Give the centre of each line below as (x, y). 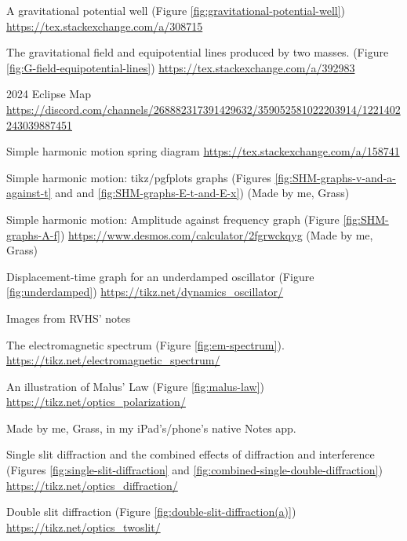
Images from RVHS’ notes (69, 318)
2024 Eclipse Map (49, 94)
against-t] (29, 193)
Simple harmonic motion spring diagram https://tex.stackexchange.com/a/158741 (203, 151)
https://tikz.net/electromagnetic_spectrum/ (113, 360)
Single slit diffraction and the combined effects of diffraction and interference (191, 454)
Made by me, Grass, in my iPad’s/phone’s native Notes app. (151, 428)
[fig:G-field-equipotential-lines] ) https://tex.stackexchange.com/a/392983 (181, 67)
